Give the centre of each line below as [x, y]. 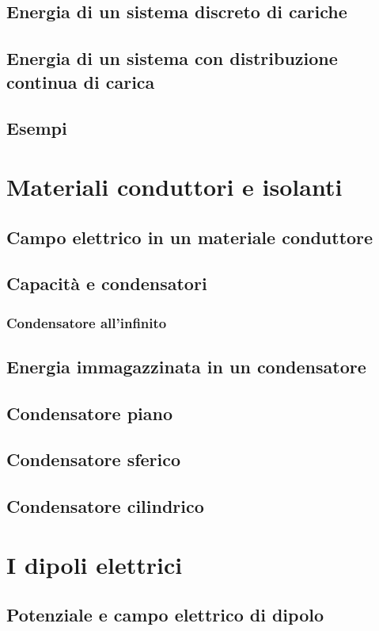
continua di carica [81, 81]
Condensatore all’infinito [87, 322]
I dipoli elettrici [95, 564]
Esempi [37, 128]
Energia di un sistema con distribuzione [172, 58]
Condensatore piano [89, 413]
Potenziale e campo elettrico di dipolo [165, 615]
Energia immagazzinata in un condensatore [186, 366]
